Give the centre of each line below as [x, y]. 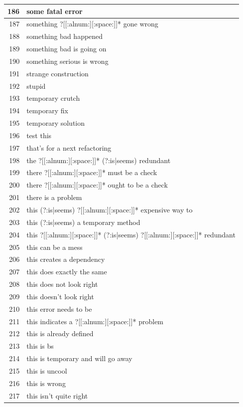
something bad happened [65, 36]
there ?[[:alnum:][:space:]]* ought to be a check [97, 185]
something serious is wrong [67, 61]
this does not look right [62, 284]
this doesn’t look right [60, 296]
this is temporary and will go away [79, 358]
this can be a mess [55, 247]
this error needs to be [59, 308]
